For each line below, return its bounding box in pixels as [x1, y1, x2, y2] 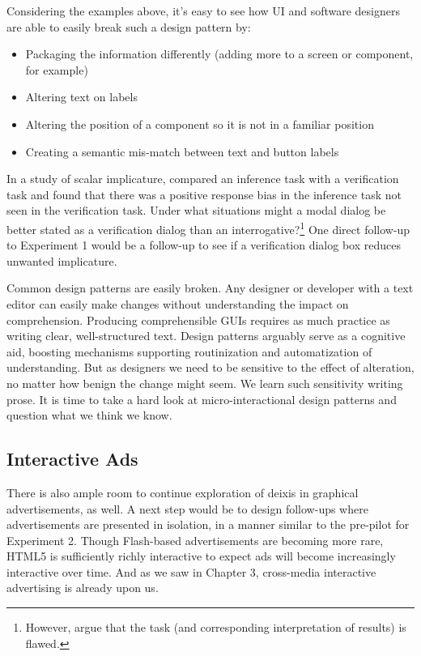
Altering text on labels [25, 88, 138, 105]
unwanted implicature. [6, 252, 117, 269]
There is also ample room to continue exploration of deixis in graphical [6, 483, 359, 501]
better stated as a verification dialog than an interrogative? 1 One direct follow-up [6, 218, 410, 237]
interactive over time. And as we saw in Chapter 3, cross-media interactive [6, 563, 376, 580]
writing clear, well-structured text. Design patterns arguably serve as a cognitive [6, 327, 406, 344]
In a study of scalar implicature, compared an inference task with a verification [6, 170, 399, 187]
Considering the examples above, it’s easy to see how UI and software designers [6, 2, 400, 19]
